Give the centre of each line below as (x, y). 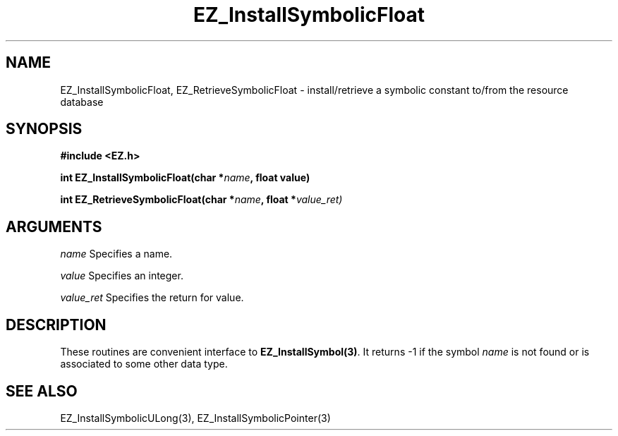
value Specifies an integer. (122, 276)
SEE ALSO (42, 391)
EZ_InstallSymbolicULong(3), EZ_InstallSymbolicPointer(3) (195, 418)
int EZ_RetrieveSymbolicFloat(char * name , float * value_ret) (201, 200)
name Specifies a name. (116, 254)
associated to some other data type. (144, 364)
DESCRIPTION (56, 325)
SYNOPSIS (44, 129)
